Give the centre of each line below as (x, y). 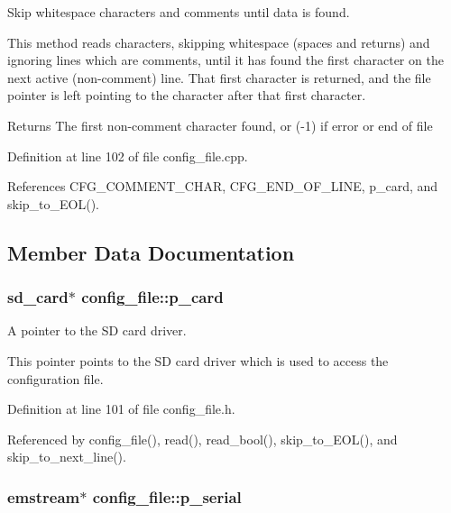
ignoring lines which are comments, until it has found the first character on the (225, 60)
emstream (44, 496)
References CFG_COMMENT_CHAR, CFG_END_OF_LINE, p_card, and (223, 186)
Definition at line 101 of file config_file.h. (121, 409)
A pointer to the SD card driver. (97, 330)
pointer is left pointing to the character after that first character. (187, 95)
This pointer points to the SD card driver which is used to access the (198, 360)
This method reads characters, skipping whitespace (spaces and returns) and (219, 42)
